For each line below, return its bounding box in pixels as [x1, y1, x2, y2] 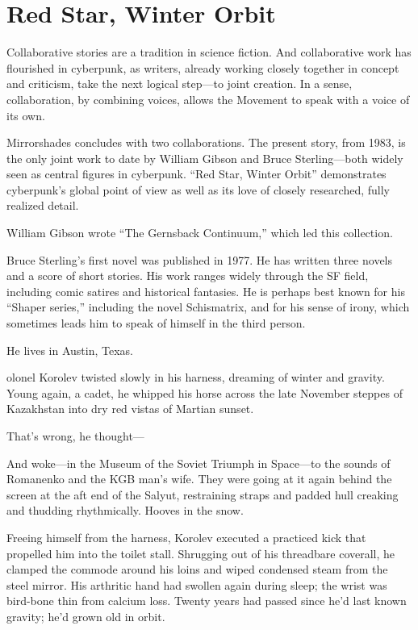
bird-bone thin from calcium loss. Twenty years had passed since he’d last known [6, 592, 407, 609]
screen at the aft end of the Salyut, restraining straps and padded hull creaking [6, 486, 399, 503]
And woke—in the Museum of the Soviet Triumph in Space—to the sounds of [6, 454, 391, 471]
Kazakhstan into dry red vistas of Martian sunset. [6, 400, 254, 417]
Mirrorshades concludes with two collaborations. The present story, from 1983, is [6, 134, 406, 151]
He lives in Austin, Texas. [6, 341, 133, 358]
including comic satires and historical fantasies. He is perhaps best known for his [6, 282, 405, 299]
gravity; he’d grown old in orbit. [6, 607, 165, 624]
